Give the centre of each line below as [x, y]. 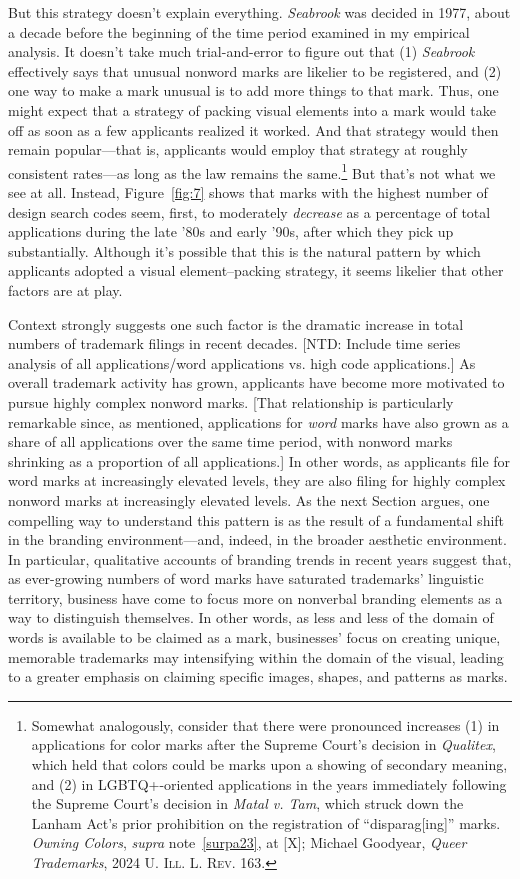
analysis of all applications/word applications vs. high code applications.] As [242, 362]
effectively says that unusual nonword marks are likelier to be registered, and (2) [255, 70]
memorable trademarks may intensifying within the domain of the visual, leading [256, 656]
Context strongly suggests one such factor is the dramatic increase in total [236, 323]
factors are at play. [65, 289]
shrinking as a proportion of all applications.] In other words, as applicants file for [259, 460]
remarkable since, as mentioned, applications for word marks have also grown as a [258, 421]
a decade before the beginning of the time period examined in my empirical [239, 31]
